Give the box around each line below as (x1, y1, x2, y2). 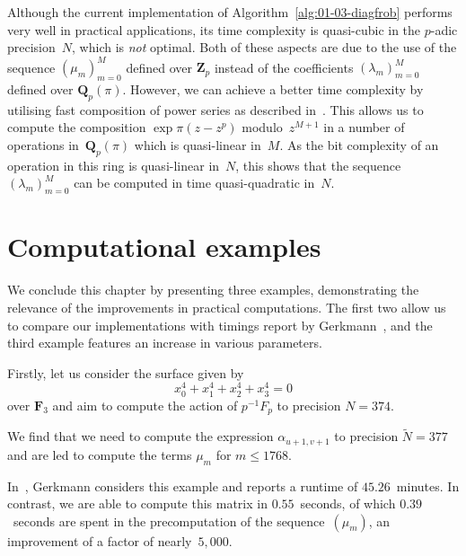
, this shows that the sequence (235, 155, 401, 174)
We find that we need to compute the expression (7, 427, 274, 446)
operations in (7, 136, 79, 154)
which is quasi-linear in (134, 136, 261, 154)
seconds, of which (300, 494, 396, 513)
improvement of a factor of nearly (7, 531, 192, 550)
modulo (242, 118, 283, 137)
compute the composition (7, 118, 146, 137)
